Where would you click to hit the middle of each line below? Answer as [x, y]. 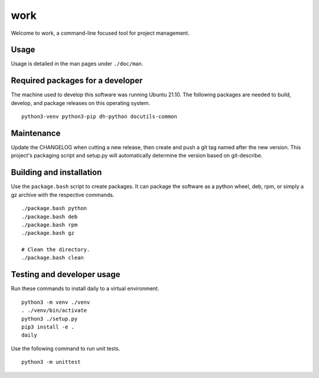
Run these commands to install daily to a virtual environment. [85, 288]
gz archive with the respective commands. [63, 195]
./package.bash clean [53, 258]
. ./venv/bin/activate [54, 310]
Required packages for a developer [77, 80]
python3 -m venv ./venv [56, 302]
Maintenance [36, 133]
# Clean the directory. [56, 250]
